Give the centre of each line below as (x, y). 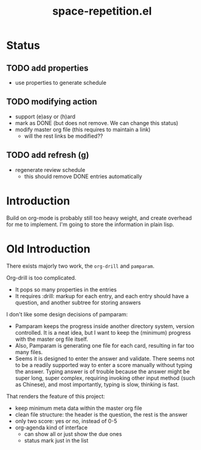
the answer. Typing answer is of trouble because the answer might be (102, 371)
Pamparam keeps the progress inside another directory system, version (104, 326)
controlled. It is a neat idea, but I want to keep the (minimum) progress (103, 332)
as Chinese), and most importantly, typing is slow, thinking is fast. (97, 384)
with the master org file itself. (51, 339)
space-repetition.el (102, 11)
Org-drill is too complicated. (41, 277)
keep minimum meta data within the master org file (79, 408)
